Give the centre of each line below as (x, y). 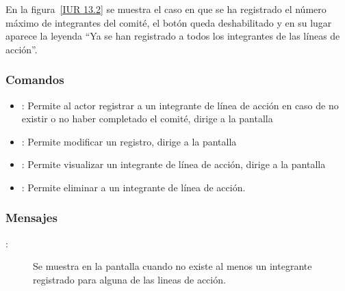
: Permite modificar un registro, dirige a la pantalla (129, 141)
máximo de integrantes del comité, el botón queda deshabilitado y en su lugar (169, 22)
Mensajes (31, 218)
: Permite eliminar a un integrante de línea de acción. (133, 187)
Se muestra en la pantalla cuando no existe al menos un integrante (172, 266)
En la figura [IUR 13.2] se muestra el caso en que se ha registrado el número (166, 9)
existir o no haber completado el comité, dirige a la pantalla (147, 119)
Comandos (35, 80)
